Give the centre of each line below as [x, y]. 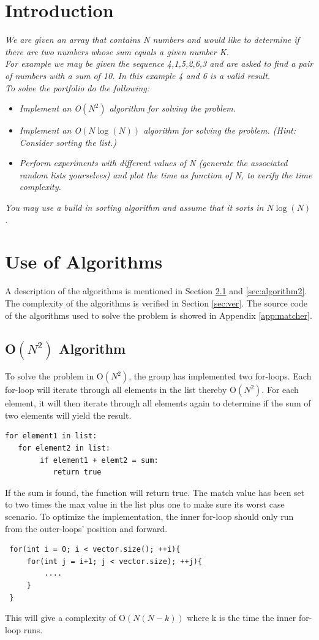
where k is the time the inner [242, 618]
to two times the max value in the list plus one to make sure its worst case [145, 504]
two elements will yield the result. [68, 415]
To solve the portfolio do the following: [77, 87]
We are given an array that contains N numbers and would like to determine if [152, 40]
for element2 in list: [64, 448]
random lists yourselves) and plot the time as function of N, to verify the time [166, 174]
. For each [280, 390]
